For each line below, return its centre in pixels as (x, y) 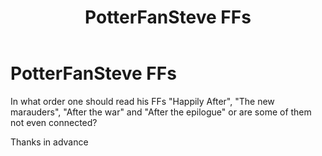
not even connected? (54, 122)
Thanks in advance (49, 142)
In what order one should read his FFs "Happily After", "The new (142, 101)
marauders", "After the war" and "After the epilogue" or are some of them (161, 112)
